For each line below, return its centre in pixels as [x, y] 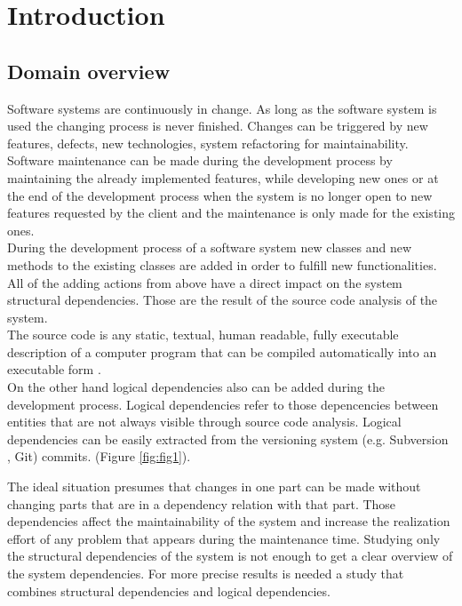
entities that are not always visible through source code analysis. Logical [204, 422]
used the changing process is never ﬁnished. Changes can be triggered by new [218, 126]
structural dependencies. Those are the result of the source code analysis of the [223, 300]
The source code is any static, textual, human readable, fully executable [203, 335]
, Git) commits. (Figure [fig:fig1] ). [99, 456]
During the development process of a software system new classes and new [210, 247]
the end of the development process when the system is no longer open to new [220, 195]
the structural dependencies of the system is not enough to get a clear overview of [230, 556]
